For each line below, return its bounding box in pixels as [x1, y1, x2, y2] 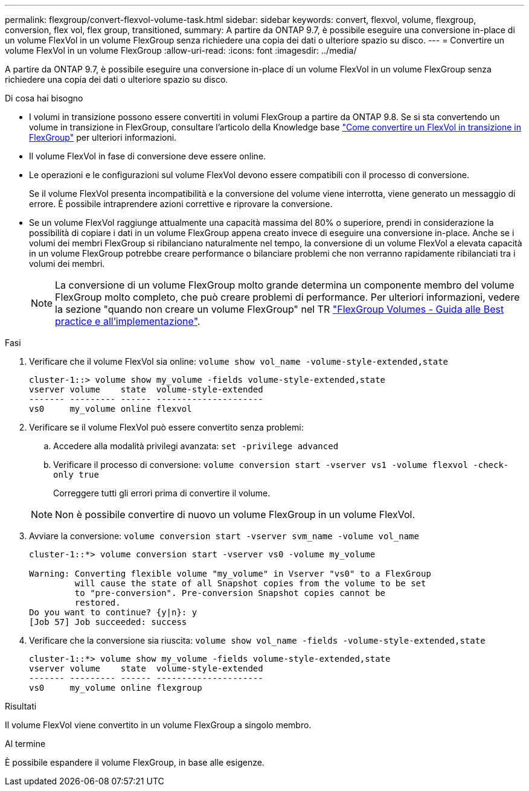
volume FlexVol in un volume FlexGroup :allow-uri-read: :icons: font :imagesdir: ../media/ [5, 45, 357, 56]
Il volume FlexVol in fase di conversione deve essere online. [29, 151, 266, 161]
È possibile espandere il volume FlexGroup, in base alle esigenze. [5, 757, 264, 767]
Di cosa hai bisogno [5, 93, 83, 103]
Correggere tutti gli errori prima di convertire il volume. [53, 488, 271, 498]
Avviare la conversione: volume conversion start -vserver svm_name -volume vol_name [29, 531, 419, 541]
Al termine [5, 738, 46, 749]
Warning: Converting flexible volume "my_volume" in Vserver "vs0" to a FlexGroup [29, 569, 431, 578]
